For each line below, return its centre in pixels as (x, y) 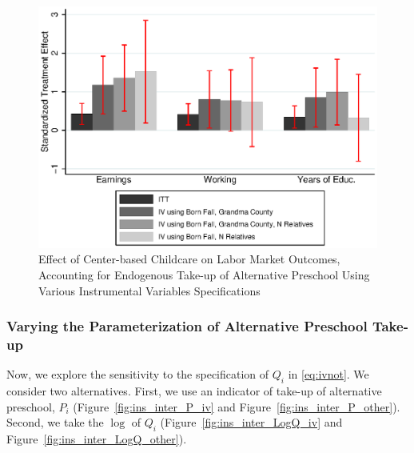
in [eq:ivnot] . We (328, 374)
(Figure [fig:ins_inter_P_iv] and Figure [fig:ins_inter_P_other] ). (237, 406)
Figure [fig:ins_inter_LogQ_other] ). (97, 439)
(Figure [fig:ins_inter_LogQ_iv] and (251, 422)
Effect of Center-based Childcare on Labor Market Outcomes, (189, 259)
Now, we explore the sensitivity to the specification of (138, 374)
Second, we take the (55, 422)
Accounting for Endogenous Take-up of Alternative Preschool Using (204, 275)
